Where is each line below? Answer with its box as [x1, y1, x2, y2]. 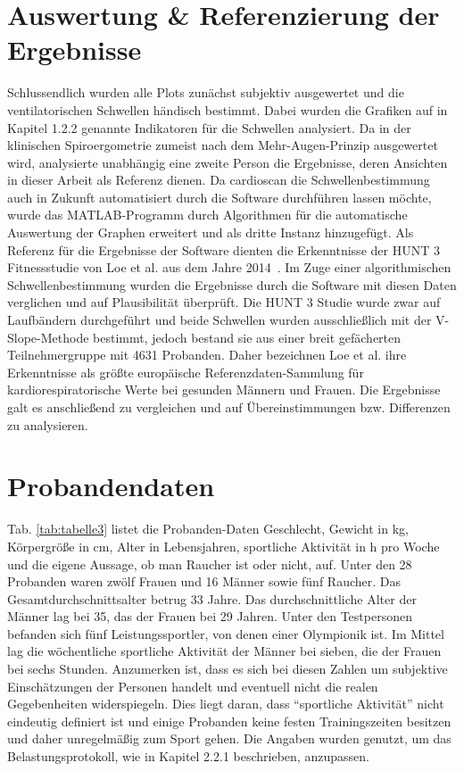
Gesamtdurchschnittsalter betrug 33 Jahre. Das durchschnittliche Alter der [7, 589, 417, 608]
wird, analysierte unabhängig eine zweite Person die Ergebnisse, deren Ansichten [7, 153, 448, 171]
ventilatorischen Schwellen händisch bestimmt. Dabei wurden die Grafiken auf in [7, 100, 448, 119]
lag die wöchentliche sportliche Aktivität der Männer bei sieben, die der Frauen [7, 642, 442, 660]
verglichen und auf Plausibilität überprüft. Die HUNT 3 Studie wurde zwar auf [7, 293, 441, 311]
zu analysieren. [7, 415, 88, 434]
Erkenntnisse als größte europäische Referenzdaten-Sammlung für [7, 362, 364, 381]
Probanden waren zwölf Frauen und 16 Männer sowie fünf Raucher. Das [7, 572, 401, 591]
